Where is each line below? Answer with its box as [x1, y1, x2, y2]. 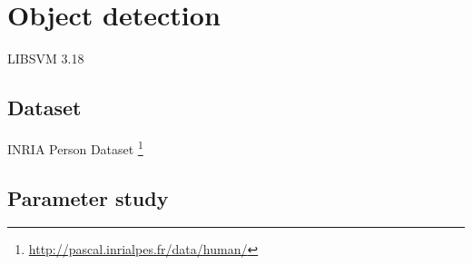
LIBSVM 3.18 [7, 49, 84, 68]
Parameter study [7, 183, 169, 211]
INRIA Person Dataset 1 [7, 136, 143, 158]
